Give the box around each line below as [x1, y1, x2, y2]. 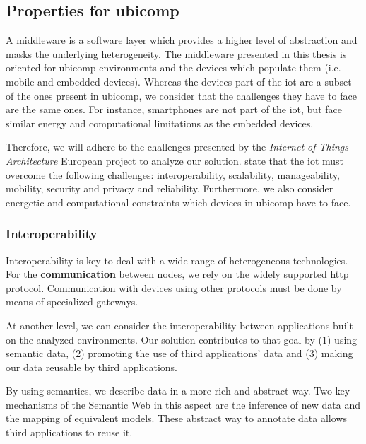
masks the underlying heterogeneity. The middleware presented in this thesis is [6, 46, 347, 61]
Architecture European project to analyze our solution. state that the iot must [6, 153, 344, 168]
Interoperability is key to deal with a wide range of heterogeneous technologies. [6, 252, 348, 267]
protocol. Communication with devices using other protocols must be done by [6, 280, 342, 295]
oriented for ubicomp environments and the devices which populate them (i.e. [6, 60, 341, 75]
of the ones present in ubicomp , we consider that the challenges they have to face [6, 88, 357, 103]
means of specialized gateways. [6, 294, 138, 309]
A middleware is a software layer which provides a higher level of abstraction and [6, 33, 358, 47]
